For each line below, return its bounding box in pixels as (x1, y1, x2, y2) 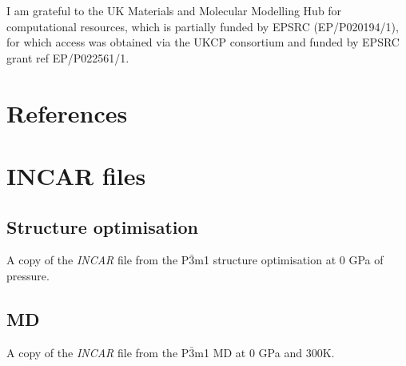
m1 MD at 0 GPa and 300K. (194, 344, 335, 360)
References (6, 96, 128, 129)
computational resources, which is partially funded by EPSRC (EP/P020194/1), (6, 18, 399, 34)
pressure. (6, 267, 50, 284)
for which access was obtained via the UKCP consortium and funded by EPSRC (6, 34, 400, 50)
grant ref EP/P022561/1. (6, 49, 129, 66)
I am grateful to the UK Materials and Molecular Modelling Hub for (6, 2, 342, 18)
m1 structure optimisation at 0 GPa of (194, 251, 384, 268)
